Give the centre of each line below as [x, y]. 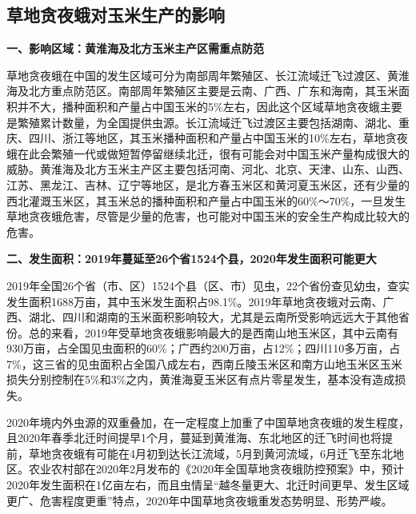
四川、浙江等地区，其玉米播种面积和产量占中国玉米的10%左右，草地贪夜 [218, 138]
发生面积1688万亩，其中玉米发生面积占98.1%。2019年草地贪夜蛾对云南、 [195, 301]
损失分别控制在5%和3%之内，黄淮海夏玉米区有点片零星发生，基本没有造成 [201, 379]
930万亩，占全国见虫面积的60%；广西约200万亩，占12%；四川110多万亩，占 [204, 348]
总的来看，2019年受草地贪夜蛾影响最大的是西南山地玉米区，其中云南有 [213, 332]
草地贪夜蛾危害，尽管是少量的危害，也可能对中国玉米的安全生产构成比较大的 [208, 216]
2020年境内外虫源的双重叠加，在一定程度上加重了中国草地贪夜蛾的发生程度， [208, 422]
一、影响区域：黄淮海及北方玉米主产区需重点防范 [135, 48]
